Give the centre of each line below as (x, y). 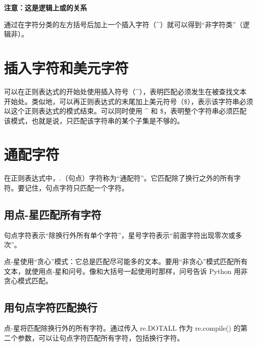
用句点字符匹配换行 (51, 307)
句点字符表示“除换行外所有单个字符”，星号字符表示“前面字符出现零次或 (120, 235)
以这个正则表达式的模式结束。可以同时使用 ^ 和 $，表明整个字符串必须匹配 (125, 111)
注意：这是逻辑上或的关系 (45, 7)
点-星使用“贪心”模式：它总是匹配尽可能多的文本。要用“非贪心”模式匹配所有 (126, 261)
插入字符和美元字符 (66, 67)
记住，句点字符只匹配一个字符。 (76, 188)
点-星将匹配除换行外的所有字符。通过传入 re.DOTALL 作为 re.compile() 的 (122, 327)
